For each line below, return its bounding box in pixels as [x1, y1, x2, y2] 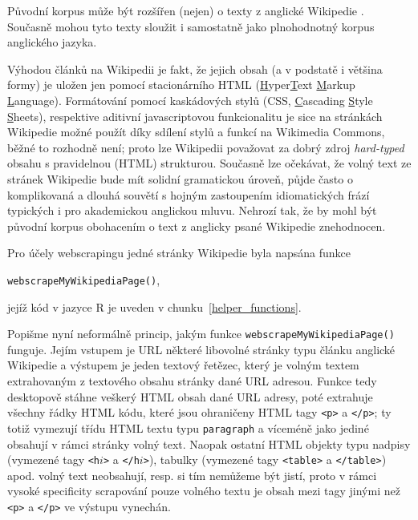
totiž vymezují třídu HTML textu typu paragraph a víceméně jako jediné [7, 419, 369, 436]
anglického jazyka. [7, 34, 97, 50]
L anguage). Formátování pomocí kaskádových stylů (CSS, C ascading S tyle [7, 91, 373, 108]
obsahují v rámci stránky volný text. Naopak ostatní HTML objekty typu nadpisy [7, 435, 411, 452]
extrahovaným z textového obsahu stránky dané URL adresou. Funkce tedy [7, 373, 377, 389]
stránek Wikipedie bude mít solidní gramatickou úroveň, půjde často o [7, 170, 353, 187]
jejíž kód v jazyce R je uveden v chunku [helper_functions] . [7, 298, 302, 315]
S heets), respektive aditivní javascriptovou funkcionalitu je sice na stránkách [7, 107, 383, 124]
